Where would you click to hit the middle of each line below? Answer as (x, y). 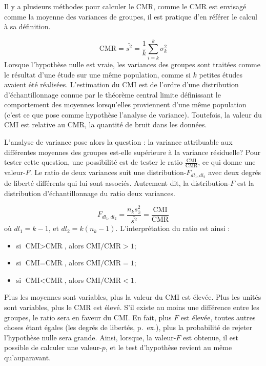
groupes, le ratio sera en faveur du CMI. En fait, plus (88, 317)
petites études (221, 74)
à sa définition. (27, 26)
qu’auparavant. (28, 357)
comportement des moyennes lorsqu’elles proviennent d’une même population (125, 104)
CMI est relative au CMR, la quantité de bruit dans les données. (106, 124)
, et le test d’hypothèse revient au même (169, 347)
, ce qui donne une (227, 162)
